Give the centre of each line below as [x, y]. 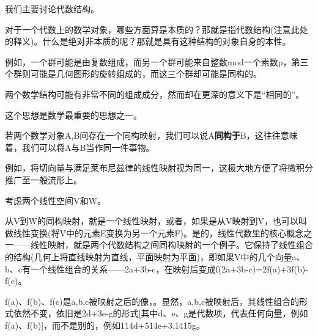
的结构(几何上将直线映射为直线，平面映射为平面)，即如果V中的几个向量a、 [155, 256]
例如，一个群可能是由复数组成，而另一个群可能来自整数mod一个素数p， [148, 61]
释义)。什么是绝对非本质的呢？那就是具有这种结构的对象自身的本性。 [152, 41]
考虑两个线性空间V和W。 [55, 200]
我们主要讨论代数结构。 [52, 9]
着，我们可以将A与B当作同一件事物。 [80, 147]
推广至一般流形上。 [43, 179]
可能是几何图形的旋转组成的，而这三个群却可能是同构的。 [146, 74]
